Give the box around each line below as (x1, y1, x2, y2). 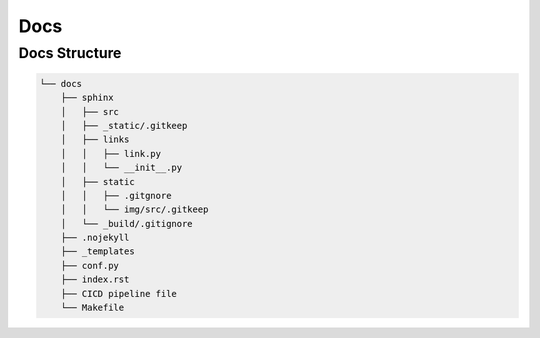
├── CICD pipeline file (60, 288, 177, 299)
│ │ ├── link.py (60, 148, 162, 159)
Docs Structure (18, 44, 122, 62)
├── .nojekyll (60, 232, 130, 244)
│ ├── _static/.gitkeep (60, 120, 188, 131)
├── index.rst (60, 274, 130, 285)
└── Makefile (60, 302, 125, 314)
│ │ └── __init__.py (60, 162, 183, 174)
